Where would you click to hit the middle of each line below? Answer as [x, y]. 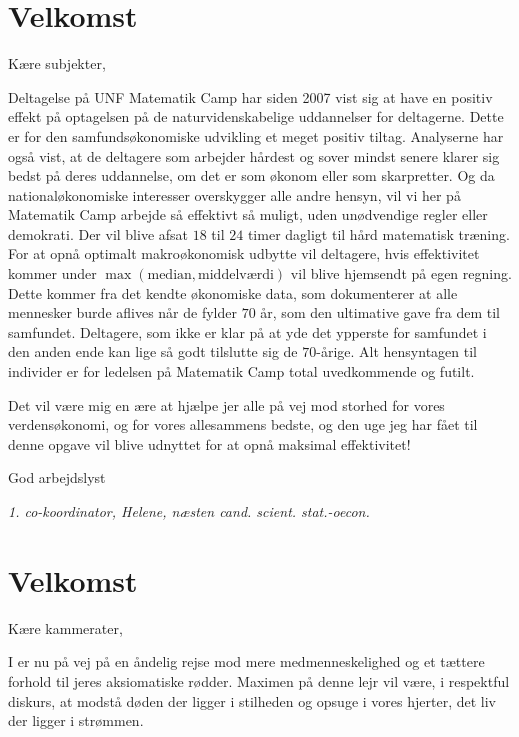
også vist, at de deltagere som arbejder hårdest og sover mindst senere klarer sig [254, 155]
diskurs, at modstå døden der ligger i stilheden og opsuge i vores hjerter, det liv [252, 700]
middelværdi [236, 275]
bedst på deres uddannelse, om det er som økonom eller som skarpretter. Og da [251, 175]
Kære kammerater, [65, 627]
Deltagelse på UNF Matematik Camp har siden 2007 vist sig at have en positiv [250, 96]
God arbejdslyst [57, 477]
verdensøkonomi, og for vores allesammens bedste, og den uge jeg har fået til [243, 424]
